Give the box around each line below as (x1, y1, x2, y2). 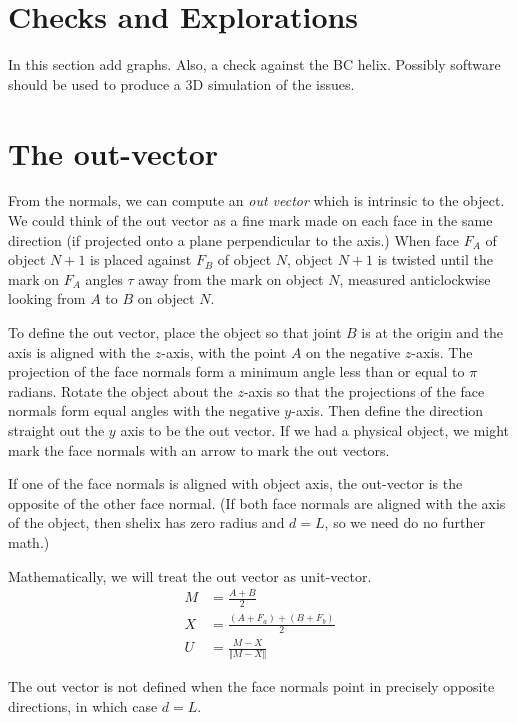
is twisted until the (377, 249, 493, 270)
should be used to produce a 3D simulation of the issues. (8, 73, 355, 94)
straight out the (8, 419, 105, 440)
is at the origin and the (361, 322, 504, 342)
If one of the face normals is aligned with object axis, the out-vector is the (8, 473, 463, 494)
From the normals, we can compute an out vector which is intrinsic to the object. (8, 190, 505, 211)
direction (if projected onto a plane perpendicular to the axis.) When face (8, 229, 459, 250)
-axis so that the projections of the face (243, 380, 485, 401)
